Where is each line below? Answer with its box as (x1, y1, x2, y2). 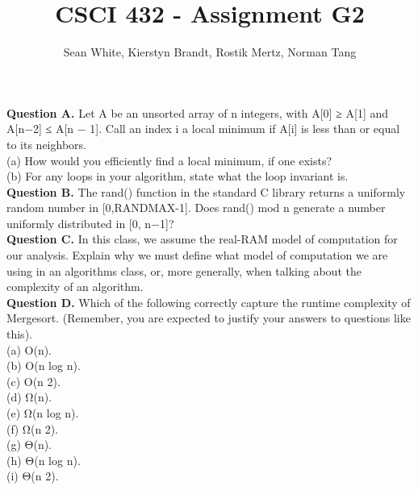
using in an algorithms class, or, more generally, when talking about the (6, 262, 362, 279)
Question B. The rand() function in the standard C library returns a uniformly (6, 183, 406, 200)
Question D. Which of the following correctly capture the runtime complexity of (6, 293, 411, 310)
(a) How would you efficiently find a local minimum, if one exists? (6, 152, 332, 168)
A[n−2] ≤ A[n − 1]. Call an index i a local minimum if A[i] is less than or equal (6, 120, 400, 137)
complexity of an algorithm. (6, 278, 144, 295)
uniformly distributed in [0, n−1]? (6, 214, 174, 231)
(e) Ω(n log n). (6, 405, 79, 421)
